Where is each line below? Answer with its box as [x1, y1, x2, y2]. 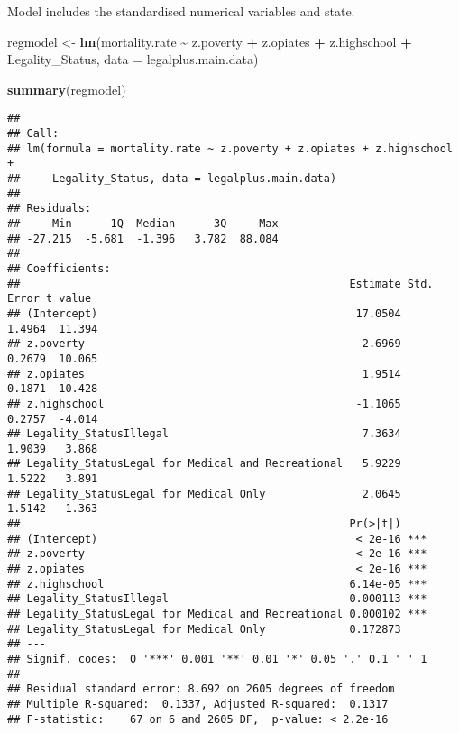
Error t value [7, 292, 92, 306]
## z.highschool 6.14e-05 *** [7, 577, 427, 591]
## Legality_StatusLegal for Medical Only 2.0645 [7, 487, 401, 500]
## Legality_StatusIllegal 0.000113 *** [7, 592, 427, 606]
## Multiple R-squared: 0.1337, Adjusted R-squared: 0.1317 [7, 697, 389, 710]
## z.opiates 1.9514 [7, 367, 401, 380]
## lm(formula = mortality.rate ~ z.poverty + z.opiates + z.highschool [7, 142, 453, 155]
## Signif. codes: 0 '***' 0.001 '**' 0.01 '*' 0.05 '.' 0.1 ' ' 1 [7, 653, 427, 665]
